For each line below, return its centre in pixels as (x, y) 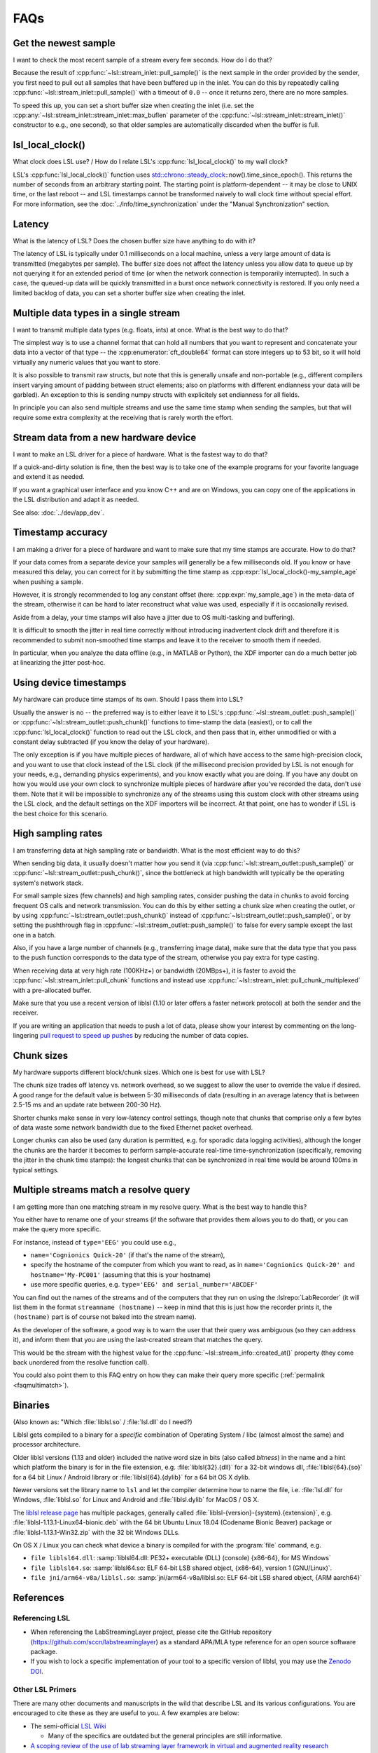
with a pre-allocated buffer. (52, 990)
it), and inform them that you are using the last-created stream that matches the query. (138, 1340)
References (38, 1598)
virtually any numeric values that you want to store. (87, 362)
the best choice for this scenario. (61, 813)
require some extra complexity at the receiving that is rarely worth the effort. (123, 417)
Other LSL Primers (45, 1689)
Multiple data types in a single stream (97, 313)
